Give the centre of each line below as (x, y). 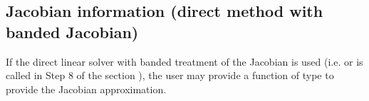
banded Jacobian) (72, 31)
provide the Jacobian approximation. (86, 89)
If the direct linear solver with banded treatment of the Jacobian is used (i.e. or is (184, 61)
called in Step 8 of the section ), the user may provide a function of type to (170, 75)
